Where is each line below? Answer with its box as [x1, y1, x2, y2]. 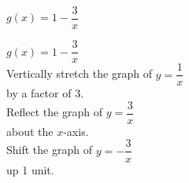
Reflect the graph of [6, 104, 102, 120]
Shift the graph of [6, 141, 92, 158]
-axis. [63, 123, 89, 139]
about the [6, 123, 54, 139]
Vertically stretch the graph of [6, 65, 152, 82]
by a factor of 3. [6, 85, 84, 101]
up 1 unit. [6, 161, 54, 178]
